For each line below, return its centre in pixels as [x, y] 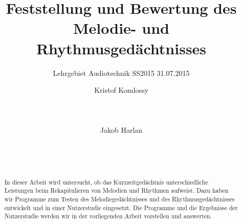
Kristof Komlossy [121, 90]
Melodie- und [121, 28]
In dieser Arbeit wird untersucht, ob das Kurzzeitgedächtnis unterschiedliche [106, 182]
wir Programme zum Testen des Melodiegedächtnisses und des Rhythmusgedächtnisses [119, 199]
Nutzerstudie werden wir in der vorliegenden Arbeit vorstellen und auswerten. [108, 216]
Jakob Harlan [121, 130]
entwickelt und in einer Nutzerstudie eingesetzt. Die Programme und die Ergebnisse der [121, 207]
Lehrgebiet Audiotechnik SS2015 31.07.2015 [121, 73]
